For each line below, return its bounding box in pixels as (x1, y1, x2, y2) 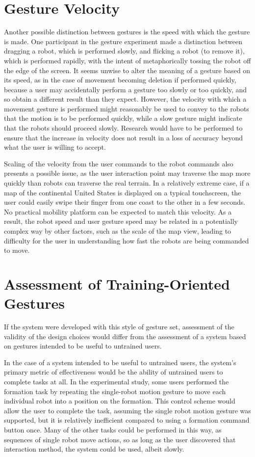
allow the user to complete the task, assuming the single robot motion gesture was (4, 405, 251, 415)
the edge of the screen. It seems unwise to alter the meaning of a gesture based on (4, 65, 251, 75)
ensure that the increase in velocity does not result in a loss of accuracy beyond (4, 132, 243, 142)
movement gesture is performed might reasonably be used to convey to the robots (4, 103, 249, 113)
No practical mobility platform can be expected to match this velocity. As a (4, 206, 232, 216)
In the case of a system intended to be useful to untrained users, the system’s (4, 357, 236, 367)
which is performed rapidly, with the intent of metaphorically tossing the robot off (4, 55, 251, 65)
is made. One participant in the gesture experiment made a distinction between (4, 36, 243, 46)
